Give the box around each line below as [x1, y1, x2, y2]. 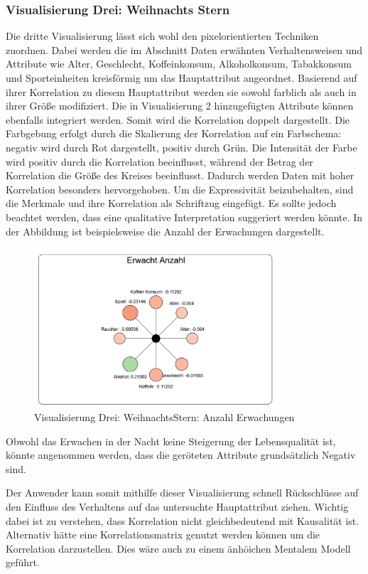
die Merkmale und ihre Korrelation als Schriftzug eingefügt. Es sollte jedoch [6, 196, 337, 211]
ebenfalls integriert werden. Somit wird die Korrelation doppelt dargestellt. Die [6, 112, 350, 127]
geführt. [6, 555, 40, 570]
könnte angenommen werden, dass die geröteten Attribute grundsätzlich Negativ [6, 447, 356, 462]
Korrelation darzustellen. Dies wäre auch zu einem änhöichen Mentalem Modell [6, 541, 351, 556]
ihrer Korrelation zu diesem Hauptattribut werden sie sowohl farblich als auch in [6, 84, 357, 99]
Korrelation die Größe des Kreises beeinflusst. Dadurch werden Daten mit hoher [6, 168, 355, 183]
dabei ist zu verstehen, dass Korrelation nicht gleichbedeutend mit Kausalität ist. [6, 513, 359, 528]
